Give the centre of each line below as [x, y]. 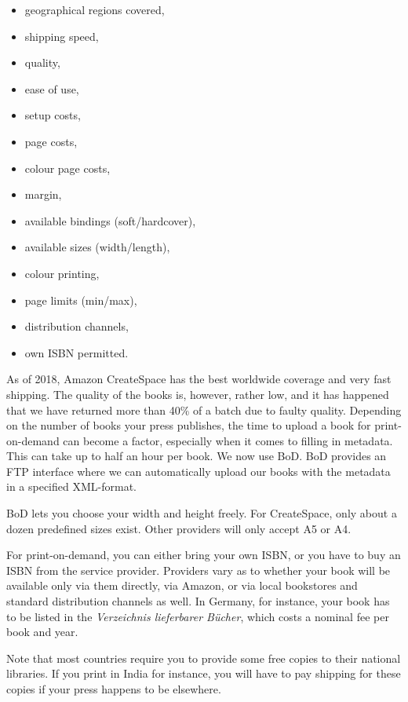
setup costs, [53, 115]
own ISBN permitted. [76, 352]
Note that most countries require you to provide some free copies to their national [204, 658]
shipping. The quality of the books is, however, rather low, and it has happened [198, 394]
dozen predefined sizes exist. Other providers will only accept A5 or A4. [179, 528]
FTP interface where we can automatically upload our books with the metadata [199, 471]
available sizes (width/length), [97, 247]
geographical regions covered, [95, 9]
